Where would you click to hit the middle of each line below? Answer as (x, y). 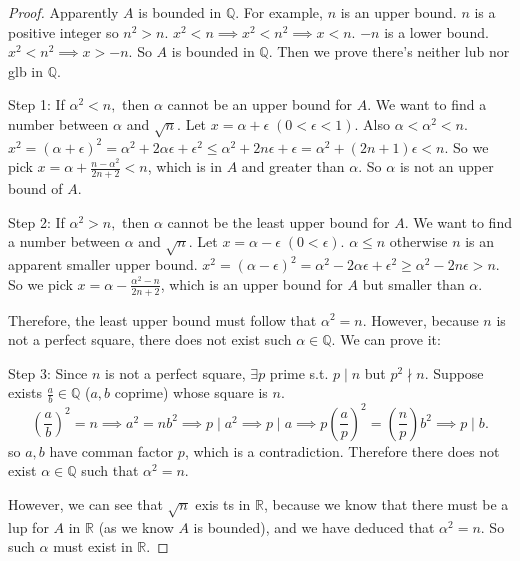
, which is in (185, 166)
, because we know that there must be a (386, 503)
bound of (35, 188)
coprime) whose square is (191, 392)
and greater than (293, 166)
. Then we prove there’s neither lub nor (389, 51)
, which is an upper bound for (251, 283)
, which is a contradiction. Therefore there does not (342, 450)
